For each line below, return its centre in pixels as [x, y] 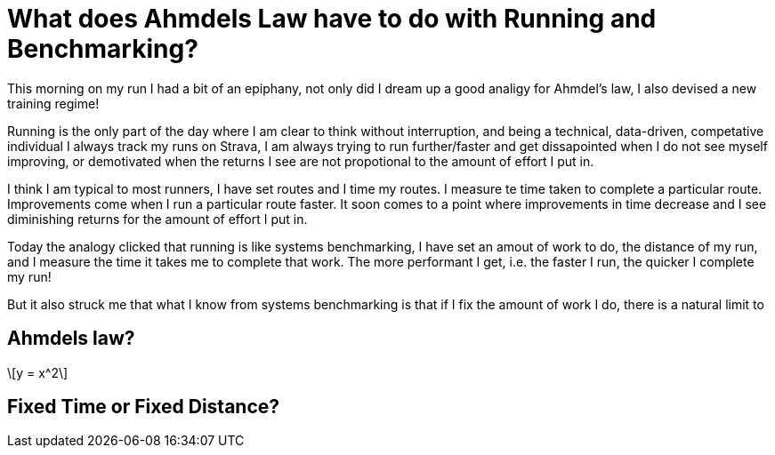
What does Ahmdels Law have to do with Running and [332, 19]
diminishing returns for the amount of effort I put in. [157, 219]
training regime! [53, 103]
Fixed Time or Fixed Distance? [144, 407]
